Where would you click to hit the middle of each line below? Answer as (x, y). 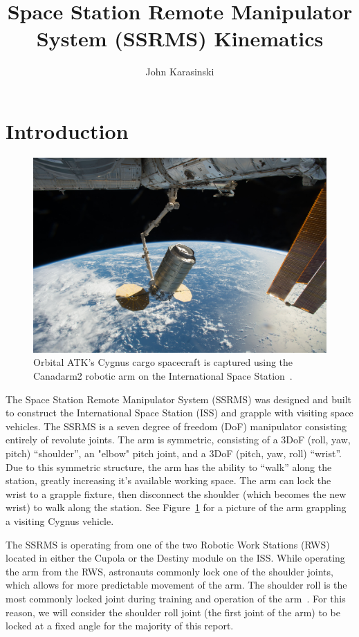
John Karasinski (180, 72)
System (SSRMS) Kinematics (180, 38)
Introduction (67, 130)
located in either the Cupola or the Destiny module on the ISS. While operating (175, 558)
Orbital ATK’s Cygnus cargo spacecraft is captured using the (163, 362)
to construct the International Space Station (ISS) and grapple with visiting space (179, 413)
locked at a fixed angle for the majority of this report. (120, 626)
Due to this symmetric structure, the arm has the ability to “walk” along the (169, 467)
